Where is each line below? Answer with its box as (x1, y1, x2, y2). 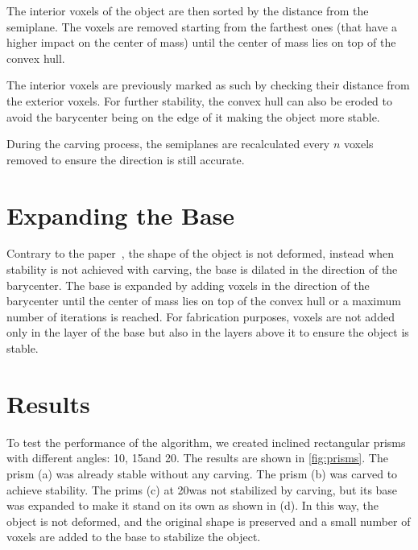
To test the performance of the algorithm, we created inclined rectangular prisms (6, 433, 406, 450)
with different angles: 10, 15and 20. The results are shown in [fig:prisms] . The (6, 449, 388, 466)
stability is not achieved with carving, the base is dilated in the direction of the (6, 261, 398, 278)
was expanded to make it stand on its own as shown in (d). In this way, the (6, 497, 379, 514)
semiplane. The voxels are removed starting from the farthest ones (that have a (6, 18, 398, 35)
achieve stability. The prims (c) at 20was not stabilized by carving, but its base (6, 481, 398, 498)
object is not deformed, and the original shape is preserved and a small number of (6, 512, 411, 529)
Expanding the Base (6, 198, 235, 231)
